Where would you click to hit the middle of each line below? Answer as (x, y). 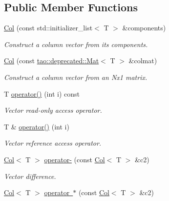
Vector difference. (30, 176)
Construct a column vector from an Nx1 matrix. (76, 77)
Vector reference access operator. (53, 143)
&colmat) (143, 61)
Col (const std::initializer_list (48, 28)
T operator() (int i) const (42, 93)
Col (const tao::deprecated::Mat (52, 61)
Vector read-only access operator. (53, 110)
